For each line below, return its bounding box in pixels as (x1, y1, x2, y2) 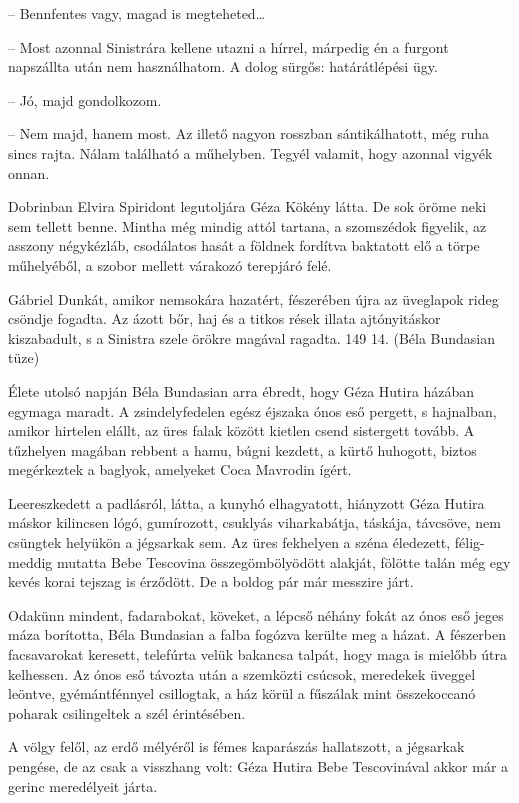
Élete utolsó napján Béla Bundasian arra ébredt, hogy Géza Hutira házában (8, 380, 475, 401)
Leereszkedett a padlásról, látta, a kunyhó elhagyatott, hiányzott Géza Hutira (8, 492, 485, 513)
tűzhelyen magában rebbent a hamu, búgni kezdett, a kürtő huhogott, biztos (8, 439, 477, 460)
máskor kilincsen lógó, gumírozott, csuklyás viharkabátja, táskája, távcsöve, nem (8, 512, 501, 533)
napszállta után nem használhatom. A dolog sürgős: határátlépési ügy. (8, 56, 438, 77)
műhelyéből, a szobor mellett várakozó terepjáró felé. (8, 254, 332, 275)
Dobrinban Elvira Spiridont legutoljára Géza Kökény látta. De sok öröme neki (8, 196, 487, 217)
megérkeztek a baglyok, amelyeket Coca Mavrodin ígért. (8, 459, 352, 480)
